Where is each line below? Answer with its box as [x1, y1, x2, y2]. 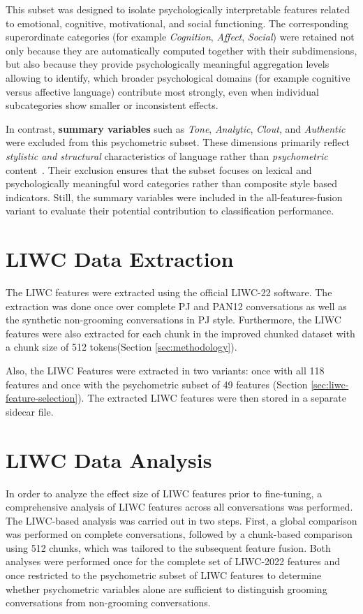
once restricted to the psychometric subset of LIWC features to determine [6, 568, 322, 583]
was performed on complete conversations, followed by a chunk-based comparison [6, 527, 353, 541]
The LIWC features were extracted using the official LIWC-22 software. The [6, 285, 332, 300]
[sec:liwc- [311, 377, 349, 391]
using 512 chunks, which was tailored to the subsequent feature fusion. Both [6, 540, 331, 555]
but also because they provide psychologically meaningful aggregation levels [6, 57, 329, 71]
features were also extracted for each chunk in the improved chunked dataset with [6, 326, 355, 340]
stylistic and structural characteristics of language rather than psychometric [6, 148, 328, 163]
